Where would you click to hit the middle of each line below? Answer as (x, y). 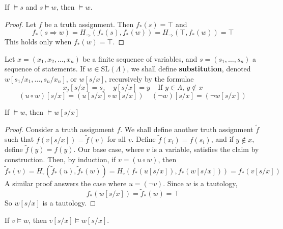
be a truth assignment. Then (89, 24)
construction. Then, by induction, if (60, 159)
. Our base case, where (109, 149)
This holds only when (38, 42)
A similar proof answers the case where (66, 183)
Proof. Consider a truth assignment (60, 129)
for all (116, 139)
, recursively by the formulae (149, 78)
